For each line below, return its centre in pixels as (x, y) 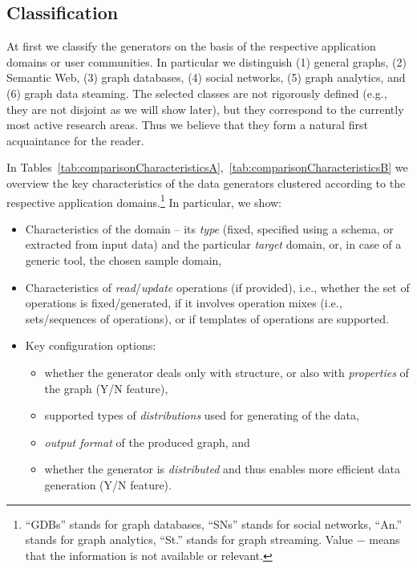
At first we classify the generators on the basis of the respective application (191, 46)
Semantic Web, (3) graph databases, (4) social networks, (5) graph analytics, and (206, 77)
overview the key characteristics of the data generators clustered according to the (206, 183)
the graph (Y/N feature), (106, 388)
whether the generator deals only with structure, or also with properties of (227, 372)
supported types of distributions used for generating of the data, (202, 415)
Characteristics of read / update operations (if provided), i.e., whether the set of (217, 287)
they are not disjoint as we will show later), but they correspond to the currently (205, 109)
